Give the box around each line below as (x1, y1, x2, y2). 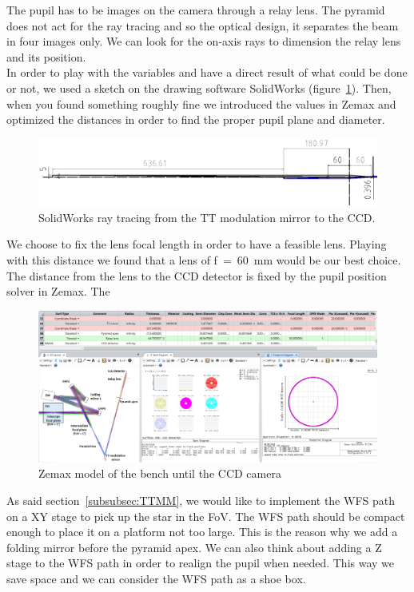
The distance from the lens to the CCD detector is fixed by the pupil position (6, 267, 387, 284)
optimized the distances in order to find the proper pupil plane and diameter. (6, 111, 385, 128)
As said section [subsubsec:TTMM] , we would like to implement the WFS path (6, 492, 395, 509)
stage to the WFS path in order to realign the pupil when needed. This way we (6, 554, 395, 571)
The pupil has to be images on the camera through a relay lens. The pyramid (6, 2, 385, 18)
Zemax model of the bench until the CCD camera (38, 465, 281, 482)
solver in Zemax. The (6, 283, 110, 300)
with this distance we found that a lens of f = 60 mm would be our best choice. (6, 252, 401, 268)
